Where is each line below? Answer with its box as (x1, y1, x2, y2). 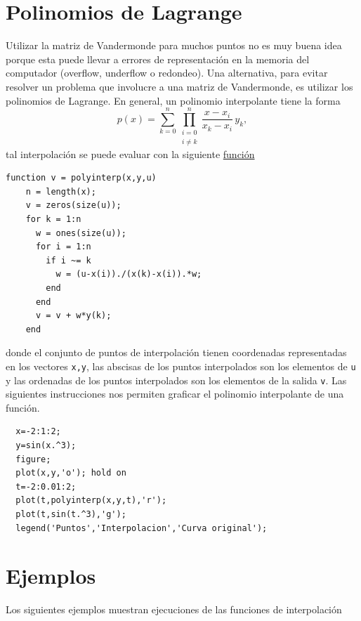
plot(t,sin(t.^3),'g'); (15, 509, 126, 520)
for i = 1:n (35, 242, 91, 252)
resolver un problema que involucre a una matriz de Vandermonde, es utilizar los (6, 79, 353, 93)
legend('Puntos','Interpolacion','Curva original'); (15, 523, 268, 533)
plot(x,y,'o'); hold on (15, 468, 126, 478)
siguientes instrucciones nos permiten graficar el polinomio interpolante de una (6, 386, 344, 401)
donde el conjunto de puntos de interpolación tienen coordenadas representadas (6, 345, 347, 360)
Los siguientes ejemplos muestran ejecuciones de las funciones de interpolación (6, 602, 342, 617)
